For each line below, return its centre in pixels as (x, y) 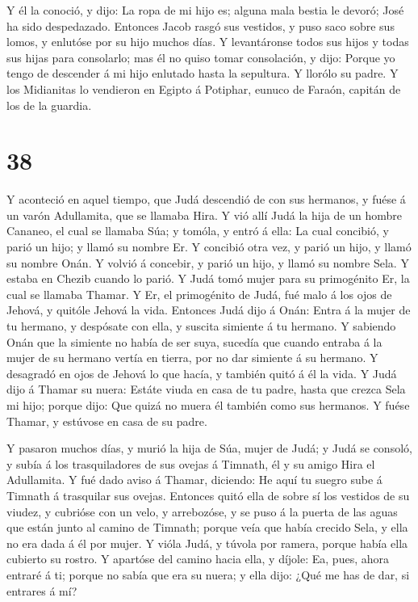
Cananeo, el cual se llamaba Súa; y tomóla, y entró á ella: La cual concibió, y (198, 231)
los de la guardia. (49, 105)
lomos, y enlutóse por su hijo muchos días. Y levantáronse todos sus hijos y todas (208, 42)
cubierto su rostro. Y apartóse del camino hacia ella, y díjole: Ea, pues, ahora (198, 559)
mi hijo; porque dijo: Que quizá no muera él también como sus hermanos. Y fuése (208, 405)
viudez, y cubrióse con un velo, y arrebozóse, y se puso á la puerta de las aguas (202, 511)
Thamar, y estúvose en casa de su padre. (107, 421)
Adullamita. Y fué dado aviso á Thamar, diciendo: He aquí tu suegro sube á (194, 480)
